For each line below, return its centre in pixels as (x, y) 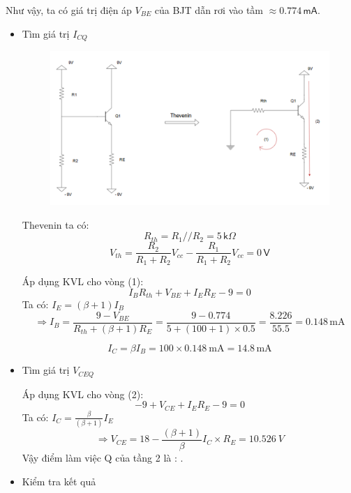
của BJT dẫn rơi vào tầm (209, 10)
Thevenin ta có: (55, 224)
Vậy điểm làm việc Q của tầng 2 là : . (103, 457)
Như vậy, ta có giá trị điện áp (69, 10)
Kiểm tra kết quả (59, 481)
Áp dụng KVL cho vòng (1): (83, 281)
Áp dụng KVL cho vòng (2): (83, 394)
